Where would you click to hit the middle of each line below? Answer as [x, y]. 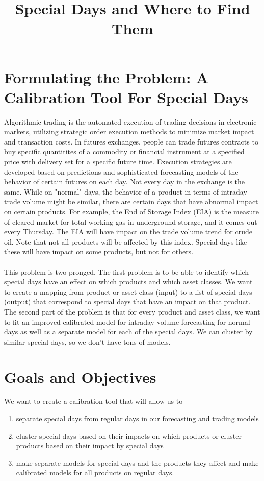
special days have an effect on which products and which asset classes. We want [128, 282]
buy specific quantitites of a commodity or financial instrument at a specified [124, 151]
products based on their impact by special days [90, 446]
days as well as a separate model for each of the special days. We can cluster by [128, 332]
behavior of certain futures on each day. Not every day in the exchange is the [125, 182]
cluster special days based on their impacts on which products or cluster [129, 435]
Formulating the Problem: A [107, 77]
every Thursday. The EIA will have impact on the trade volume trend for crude [128, 232]
